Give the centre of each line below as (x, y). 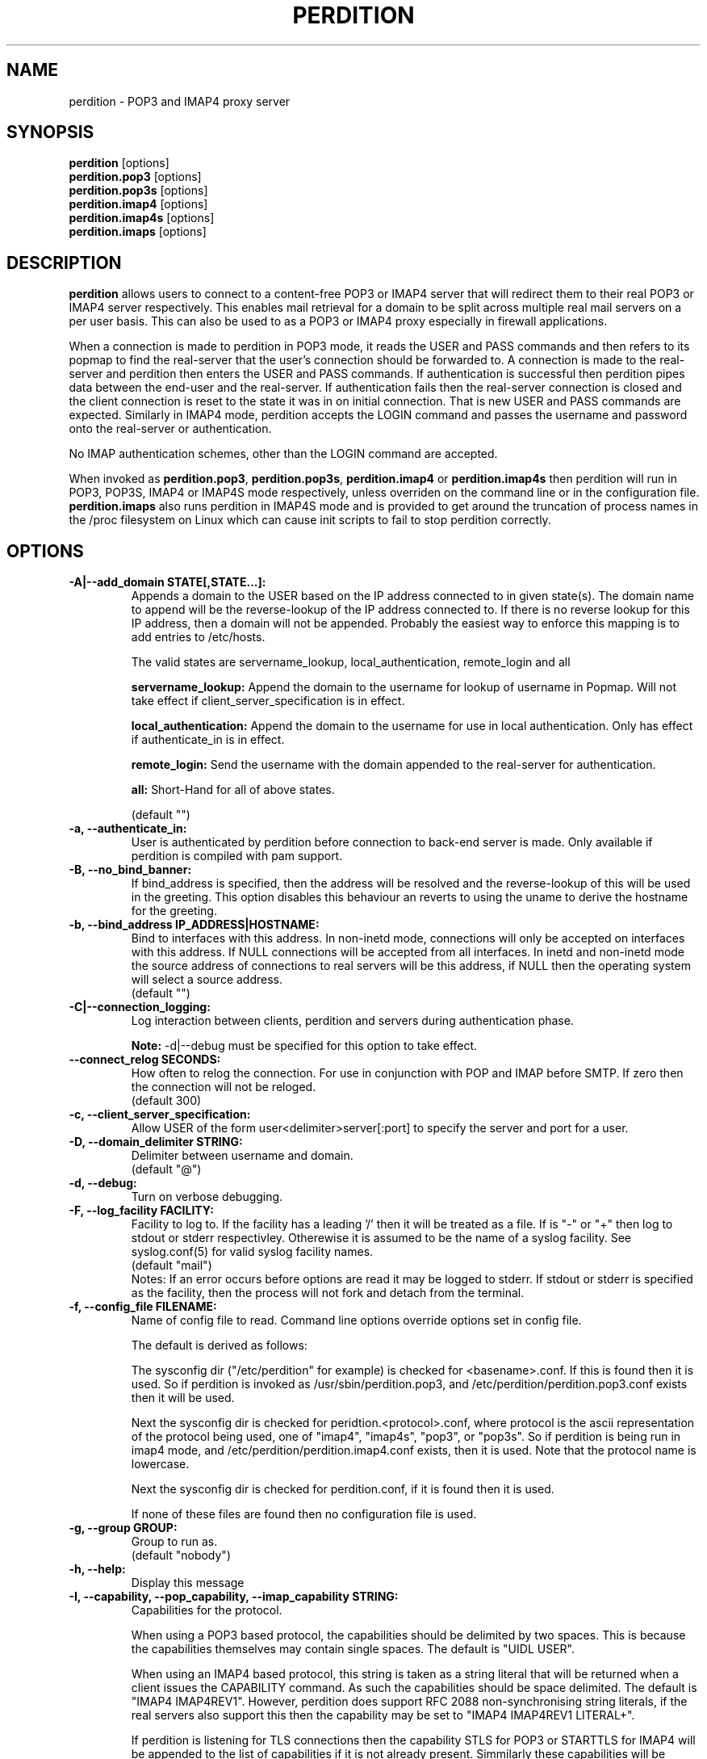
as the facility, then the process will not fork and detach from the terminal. (328, 1293)
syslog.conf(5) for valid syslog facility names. (252, 1252)
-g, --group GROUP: (123, 1528)
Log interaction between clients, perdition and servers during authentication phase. (352, 1021)
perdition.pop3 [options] (135, 177)
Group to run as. (174, 1542)
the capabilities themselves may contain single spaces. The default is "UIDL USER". (353, 1649)
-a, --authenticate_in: (128, 829)
